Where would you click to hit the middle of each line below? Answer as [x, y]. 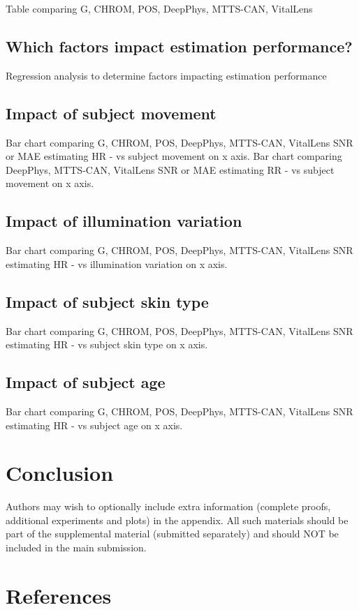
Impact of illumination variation [124, 221]
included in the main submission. [76, 548]
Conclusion [60, 473]
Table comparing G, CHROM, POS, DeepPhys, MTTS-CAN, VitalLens [159, 8]
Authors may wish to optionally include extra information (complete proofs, [168, 506]
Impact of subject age [86, 382]
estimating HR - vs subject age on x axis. [94, 425]
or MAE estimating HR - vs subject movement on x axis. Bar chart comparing [174, 156]
